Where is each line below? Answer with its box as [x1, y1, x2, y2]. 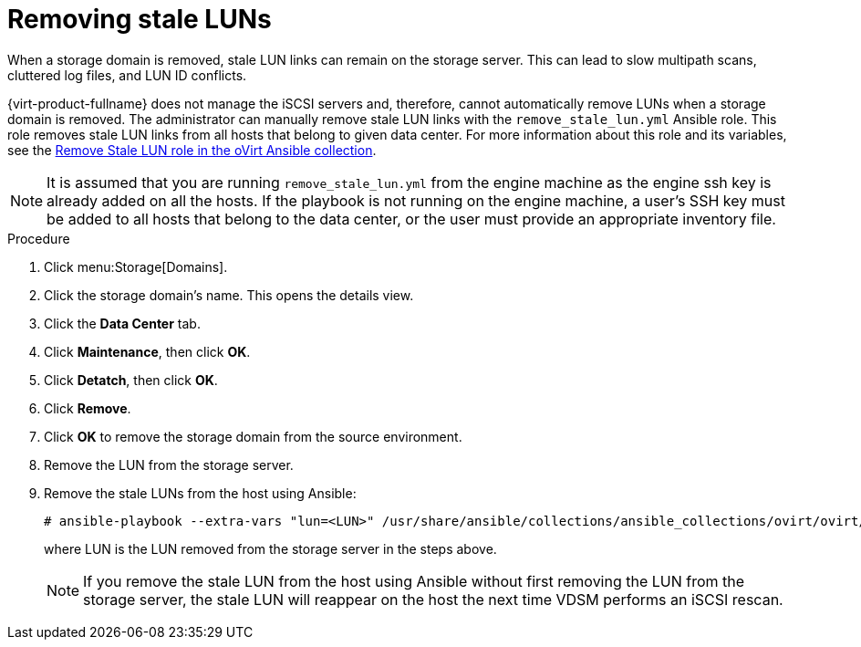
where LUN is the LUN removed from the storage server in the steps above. [44, 540, 497, 557]
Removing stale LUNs [7, 4, 272, 35]
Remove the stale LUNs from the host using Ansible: [44, 485, 357, 501]
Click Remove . [44, 400, 131, 416]
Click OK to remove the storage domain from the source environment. [44, 428, 462, 444]
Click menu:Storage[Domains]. [44, 258, 228, 275]
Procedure [7, 230, 70, 246]
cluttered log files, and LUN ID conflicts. [7, 67, 247, 83]
